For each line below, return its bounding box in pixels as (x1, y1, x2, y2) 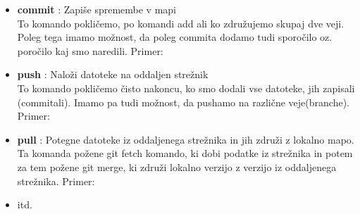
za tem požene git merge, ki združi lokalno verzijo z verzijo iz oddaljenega (17, 159, 337, 174)
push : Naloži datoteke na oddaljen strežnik (17, 67, 209, 82)
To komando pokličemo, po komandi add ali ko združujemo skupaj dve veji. (17, 15, 345, 30)
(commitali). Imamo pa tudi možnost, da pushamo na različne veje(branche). (17, 94, 349, 109)
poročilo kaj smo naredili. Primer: (17, 43, 163, 58)
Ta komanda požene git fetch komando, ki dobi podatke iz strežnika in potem (17, 146, 353, 160)
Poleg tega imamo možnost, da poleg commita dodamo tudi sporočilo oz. (17, 30, 333, 44)
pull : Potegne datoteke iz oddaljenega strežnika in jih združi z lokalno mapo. (17, 132, 354, 146)
